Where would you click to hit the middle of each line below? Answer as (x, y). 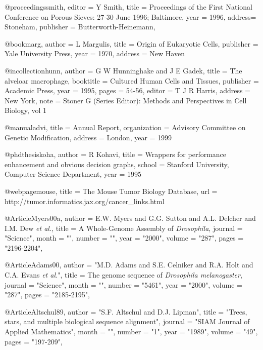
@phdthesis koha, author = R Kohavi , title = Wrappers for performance (116, 154)
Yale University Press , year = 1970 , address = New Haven (95, 53)
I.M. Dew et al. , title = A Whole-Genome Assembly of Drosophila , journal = (124, 228)
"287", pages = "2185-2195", (47, 295)
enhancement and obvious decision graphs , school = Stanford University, (117, 164)
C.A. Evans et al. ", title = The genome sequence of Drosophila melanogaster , (123, 275)
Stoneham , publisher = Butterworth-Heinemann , (80, 27)
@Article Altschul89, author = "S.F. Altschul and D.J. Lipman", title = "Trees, (126, 311)
